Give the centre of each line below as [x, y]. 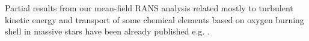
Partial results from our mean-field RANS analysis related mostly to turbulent [149, 8]
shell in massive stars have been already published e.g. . [107, 31]
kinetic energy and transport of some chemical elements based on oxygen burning [154, 19]
